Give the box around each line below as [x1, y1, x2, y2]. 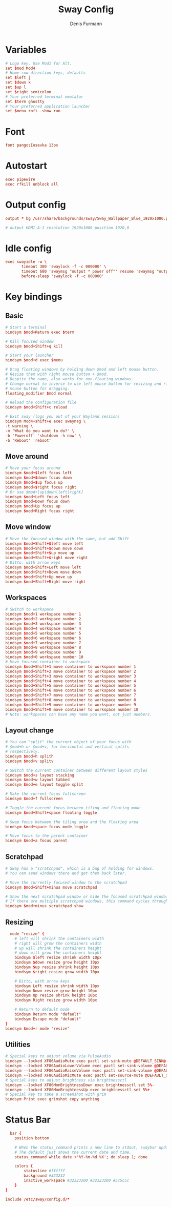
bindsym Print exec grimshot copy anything [5, 1097, 100, 1102]
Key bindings [5, 291, 62, 303]
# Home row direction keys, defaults [5, 70, 86, 75]
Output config [5, 199, 66, 211]
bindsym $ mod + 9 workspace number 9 [5, 650, 81, 655]
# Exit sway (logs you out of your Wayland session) [5, 414, 120, 419]
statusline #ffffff [24, 1169, 66, 1174]
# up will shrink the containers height [14, 946, 102, 951]
